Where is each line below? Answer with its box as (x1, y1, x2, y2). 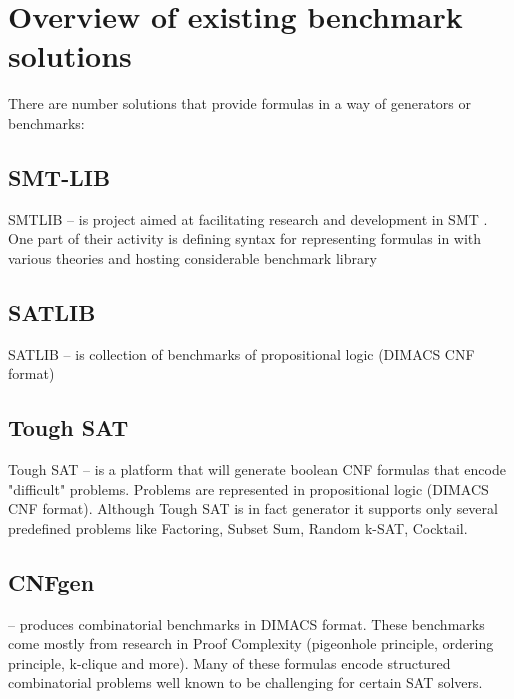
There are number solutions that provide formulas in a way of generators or (8, 93, 472, 114)
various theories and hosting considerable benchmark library (8, 247, 377, 268)
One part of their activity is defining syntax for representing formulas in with (8, 228, 482, 249)
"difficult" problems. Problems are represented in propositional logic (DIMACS (8, 478, 489, 499)
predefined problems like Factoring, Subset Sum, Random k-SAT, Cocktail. (8, 517, 468, 538)
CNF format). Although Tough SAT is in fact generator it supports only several (8, 498, 498, 519)
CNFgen (8, 566, 95, 597)
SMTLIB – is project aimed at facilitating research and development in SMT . (8, 208, 488, 229)
